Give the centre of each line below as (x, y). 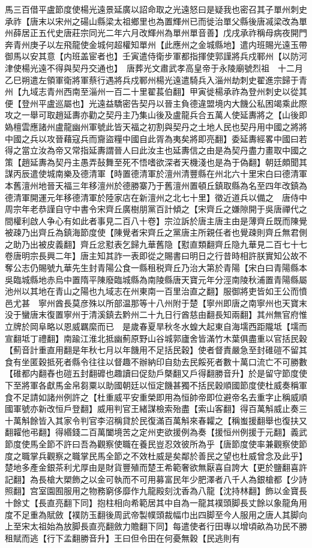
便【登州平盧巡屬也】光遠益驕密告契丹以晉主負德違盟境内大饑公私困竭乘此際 (156, 103)
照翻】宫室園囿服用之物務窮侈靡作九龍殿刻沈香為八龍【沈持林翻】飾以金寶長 (156, 491)
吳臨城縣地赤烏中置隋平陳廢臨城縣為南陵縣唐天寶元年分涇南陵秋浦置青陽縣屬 (156, 279)
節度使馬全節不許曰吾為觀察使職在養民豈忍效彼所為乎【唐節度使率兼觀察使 (152, 443)
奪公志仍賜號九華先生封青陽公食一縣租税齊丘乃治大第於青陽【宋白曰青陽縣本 (156, 268)
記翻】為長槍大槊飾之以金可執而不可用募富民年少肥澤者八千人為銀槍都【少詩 (156, 479)
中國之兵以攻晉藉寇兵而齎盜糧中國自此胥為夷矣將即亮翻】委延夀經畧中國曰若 (156, 138)
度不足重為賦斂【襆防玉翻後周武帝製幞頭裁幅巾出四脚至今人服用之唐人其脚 (152, 514)
